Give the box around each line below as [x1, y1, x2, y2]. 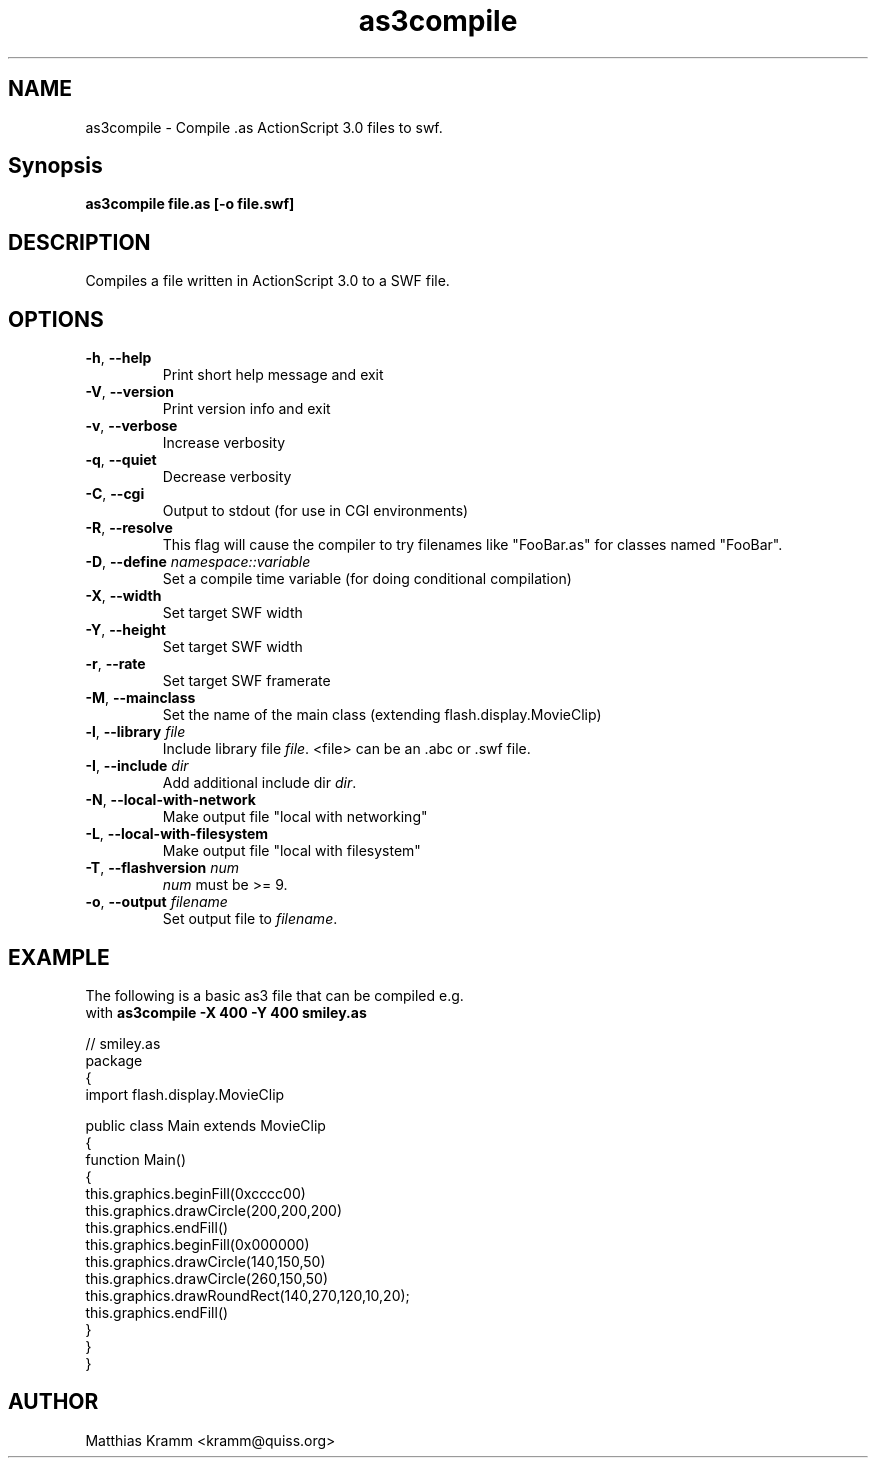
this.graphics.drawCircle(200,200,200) [85, 1201, 342, 1219]
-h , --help [85, 349, 152, 367]
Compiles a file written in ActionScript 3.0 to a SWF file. [85, 272, 450, 290]
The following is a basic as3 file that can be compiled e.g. [85, 986, 464, 1004]
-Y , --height [85, 621, 166, 639]
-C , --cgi [85, 485, 145, 503]
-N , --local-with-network [85, 791, 256, 809]
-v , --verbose [85, 417, 178, 435]
